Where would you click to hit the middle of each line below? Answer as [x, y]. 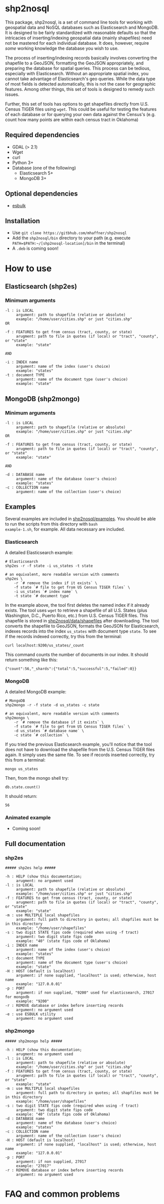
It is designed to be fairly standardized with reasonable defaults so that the [81, 32]
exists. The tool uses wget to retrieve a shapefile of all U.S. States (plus [76, 611]
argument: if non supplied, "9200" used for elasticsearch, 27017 [85, 993]
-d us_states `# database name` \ [49, 731]
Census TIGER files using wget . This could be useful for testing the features [81, 109]
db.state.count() [23, 787]
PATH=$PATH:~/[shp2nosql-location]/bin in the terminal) [69, 243]
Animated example [28, 818]
